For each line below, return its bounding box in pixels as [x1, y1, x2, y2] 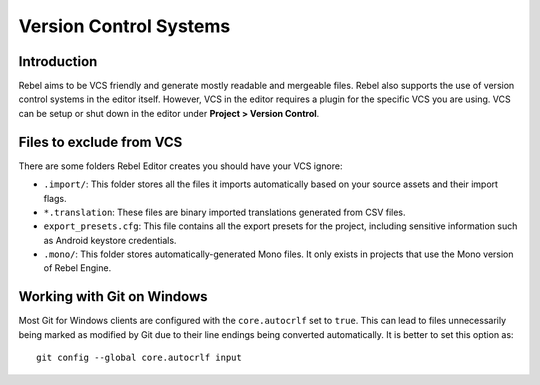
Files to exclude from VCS [18, 133, 183, 150]
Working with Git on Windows [18, 288, 209, 305]
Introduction [18, 53, 98, 70]
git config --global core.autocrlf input [36, 352, 242, 364]
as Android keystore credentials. [43, 234, 177, 246]
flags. [43, 192, 67, 204]
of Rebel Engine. [43, 262, 112, 274]
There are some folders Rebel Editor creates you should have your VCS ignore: [18, 160, 343, 172]
